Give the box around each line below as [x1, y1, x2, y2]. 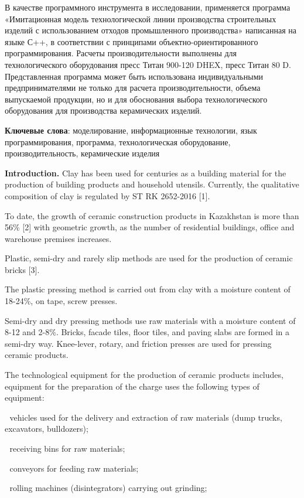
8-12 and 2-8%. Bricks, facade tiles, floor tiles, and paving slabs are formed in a [5, 326, 290, 338]
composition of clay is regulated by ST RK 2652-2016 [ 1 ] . [5, 189, 210, 202]
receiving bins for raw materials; [9, 442, 125, 454]
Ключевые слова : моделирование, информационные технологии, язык [5, 124, 257, 136]
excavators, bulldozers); [5, 422, 88, 435]
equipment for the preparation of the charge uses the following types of [5, 380, 259, 392]
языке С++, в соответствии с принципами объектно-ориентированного [5, 35, 258, 47]
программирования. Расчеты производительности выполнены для [5, 47, 237, 59]
